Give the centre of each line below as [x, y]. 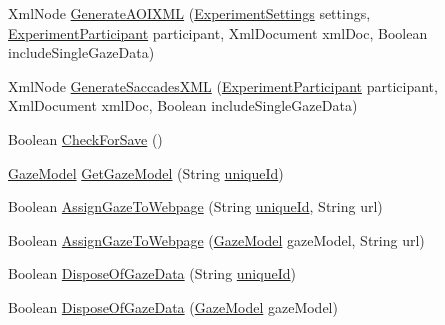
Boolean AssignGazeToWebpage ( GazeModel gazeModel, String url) [216, 239]
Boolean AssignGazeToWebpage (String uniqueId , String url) [195, 206]
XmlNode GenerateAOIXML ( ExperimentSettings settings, [189, 13]
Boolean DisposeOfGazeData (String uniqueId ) [152, 273]
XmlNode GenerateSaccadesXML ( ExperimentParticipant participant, [223, 85]
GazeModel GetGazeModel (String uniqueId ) [146, 172]
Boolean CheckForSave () [85, 138]
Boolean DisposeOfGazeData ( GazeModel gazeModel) [173, 306]
